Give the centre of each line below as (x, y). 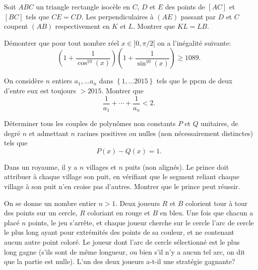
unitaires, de (220, 123)
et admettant (49, 133)
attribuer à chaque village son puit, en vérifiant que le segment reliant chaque (122, 176)
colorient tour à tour (216, 203)
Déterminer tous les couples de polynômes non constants (90, 123)
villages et (101, 167)
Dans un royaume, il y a (41, 167)
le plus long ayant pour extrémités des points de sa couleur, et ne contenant (119, 232)
